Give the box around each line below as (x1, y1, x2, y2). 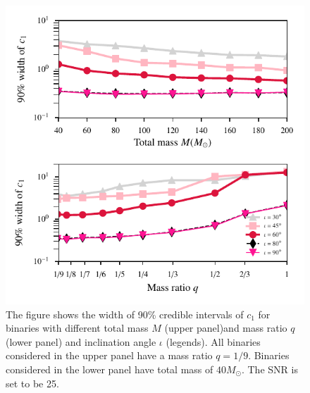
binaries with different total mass (6, 320, 149, 335)
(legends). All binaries (166, 334, 261, 349)
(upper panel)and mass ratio (164, 320, 287, 335)
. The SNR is (241, 361, 298, 376)
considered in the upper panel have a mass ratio (6, 348, 213, 363)
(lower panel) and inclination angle (6, 334, 156, 349)
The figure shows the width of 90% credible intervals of (6, 306, 244, 321)
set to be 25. (6, 375, 59, 390)
